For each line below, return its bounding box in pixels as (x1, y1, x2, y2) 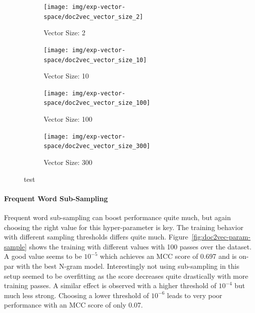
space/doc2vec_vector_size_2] (44, 13, 143, 20)
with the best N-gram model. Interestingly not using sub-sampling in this (16, 260, 240, 271)
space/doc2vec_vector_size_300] (44, 143, 150, 150)
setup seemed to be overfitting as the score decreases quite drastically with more (4, 270, 249, 281)
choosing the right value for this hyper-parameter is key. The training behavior (4, 222, 244, 232)
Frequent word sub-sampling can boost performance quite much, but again (4, 212, 231, 223)
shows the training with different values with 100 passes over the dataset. (29, 241, 252, 251)
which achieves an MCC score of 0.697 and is (100, 251, 237, 261)
